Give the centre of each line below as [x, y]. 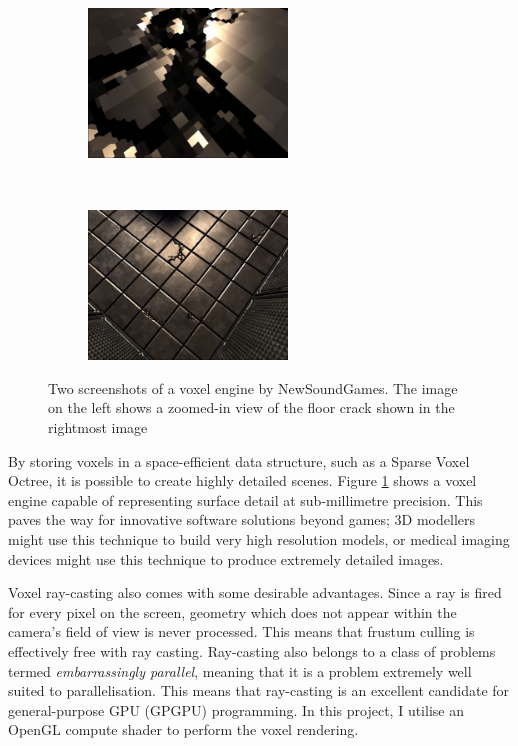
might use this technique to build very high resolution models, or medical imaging [259, 538]
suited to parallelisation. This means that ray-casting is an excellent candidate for [259, 690]
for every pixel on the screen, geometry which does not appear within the [232, 611]
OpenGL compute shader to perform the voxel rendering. [183, 729]
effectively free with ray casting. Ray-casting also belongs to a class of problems [252, 650]
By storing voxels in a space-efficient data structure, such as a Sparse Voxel [239, 460]
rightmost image [98, 426]
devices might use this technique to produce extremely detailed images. [226, 558]
